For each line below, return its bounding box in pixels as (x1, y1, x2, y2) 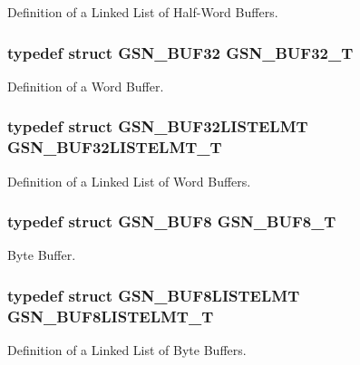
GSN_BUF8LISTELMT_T (7, 304, 214, 327)
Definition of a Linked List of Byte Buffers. (7, 341, 247, 360)
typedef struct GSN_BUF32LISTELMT (7, 115, 308, 138)
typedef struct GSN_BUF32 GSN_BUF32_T (7, 41, 354, 63)
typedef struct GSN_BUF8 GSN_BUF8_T (7, 210, 336, 233)
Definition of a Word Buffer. (7, 76, 164, 95)
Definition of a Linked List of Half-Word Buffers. (7, 3, 278, 21)
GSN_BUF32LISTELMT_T (7, 136, 222, 158)
